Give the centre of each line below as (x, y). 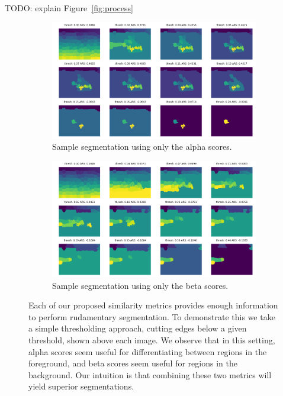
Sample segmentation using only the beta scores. (140, 285)
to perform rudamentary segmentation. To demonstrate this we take (152, 316)
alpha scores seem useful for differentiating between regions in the (148, 351)
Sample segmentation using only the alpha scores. (142, 147)
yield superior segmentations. (81, 386)
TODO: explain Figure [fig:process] (69, 8)
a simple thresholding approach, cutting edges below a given (138, 328)
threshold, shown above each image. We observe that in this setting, (152, 339)
